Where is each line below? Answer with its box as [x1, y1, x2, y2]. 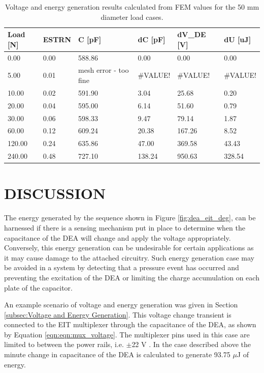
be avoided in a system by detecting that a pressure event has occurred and [4, 262, 239, 273]
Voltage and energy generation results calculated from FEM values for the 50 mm [5, 2, 259, 12]
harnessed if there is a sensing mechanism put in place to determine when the [4, 222, 245, 233]
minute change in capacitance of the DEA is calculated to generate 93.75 [4, 349, 230, 360]
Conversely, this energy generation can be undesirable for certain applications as [4, 242, 254, 253]
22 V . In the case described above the [131, 339, 251, 350]
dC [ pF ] [138, 34, 166, 44]
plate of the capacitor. [4, 282, 73, 293]
